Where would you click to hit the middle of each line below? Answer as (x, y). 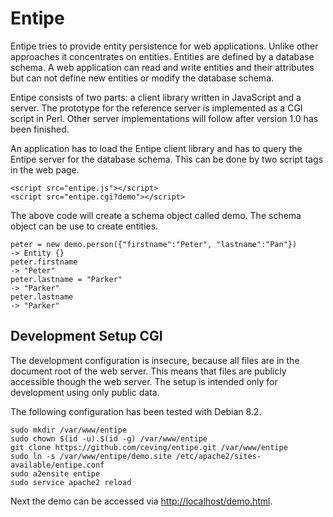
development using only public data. (85, 392)
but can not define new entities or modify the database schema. (142, 78)
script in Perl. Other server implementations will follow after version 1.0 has (164, 118)
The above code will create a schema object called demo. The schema (156, 215)
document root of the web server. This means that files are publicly (148, 371)
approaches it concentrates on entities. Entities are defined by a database (162, 56)
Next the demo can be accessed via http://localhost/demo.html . (141, 501)
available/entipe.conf (57, 465)
